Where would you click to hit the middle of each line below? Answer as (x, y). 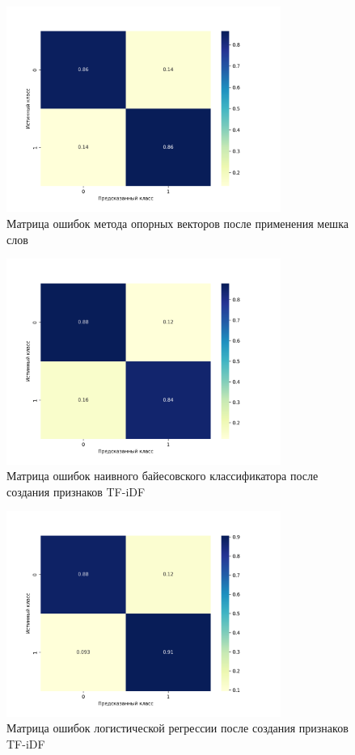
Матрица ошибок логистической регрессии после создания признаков (177, 728)
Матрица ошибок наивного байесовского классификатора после (163, 476)
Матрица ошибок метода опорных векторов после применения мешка (177, 223)
